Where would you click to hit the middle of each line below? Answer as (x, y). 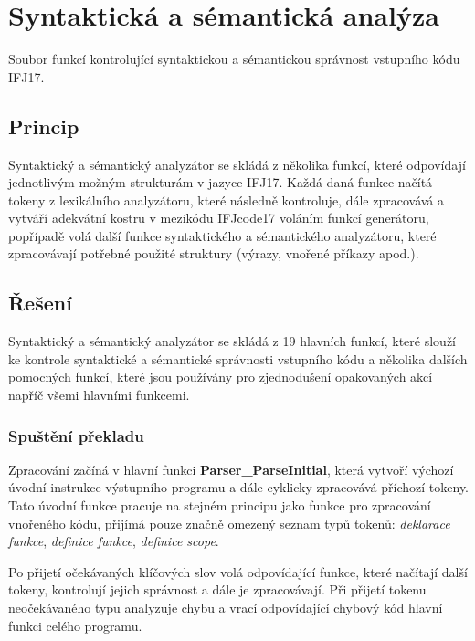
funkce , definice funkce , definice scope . (114, 541)
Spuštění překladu (76, 435)
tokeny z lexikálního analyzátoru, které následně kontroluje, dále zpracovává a (227, 200)
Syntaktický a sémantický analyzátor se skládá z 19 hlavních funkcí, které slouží (232, 341)
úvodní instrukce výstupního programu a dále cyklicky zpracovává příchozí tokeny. (238, 487)
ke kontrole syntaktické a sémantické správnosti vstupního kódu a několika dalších (238, 358)
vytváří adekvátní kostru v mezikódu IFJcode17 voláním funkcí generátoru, (219, 218)
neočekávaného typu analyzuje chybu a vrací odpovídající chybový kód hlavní (226, 608)
